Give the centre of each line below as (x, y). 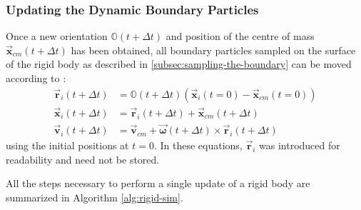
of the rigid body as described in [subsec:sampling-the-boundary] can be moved (179, 64)
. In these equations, (198, 145)
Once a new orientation (57, 36)
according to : (36, 78)
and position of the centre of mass (240, 36)
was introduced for (300, 145)
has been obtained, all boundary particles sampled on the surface (213, 50)
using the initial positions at (67, 145)
